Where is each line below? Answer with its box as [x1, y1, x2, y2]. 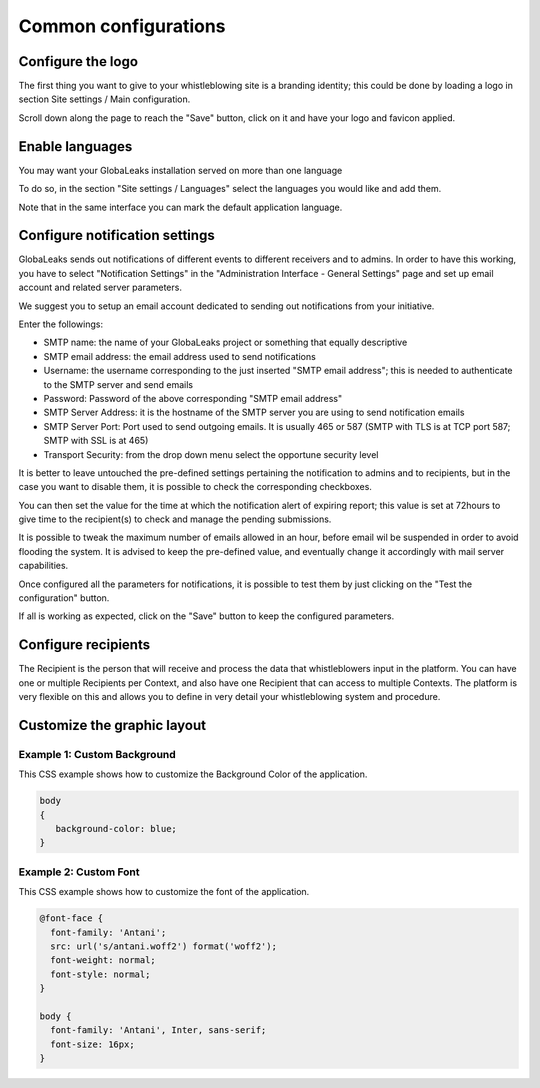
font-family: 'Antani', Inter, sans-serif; [50, 1025, 267, 1036]
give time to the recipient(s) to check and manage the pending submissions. [18, 513, 332, 525]
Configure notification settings [18, 227, 215, 244]
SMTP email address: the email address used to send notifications [43, 350, 317, 362]
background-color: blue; [55, 823, 177, 835]
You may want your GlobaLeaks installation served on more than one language [18, 164, 343, 176]
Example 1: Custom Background [18, 747, 177, 761]
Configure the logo [18, 53, 139, 70]
